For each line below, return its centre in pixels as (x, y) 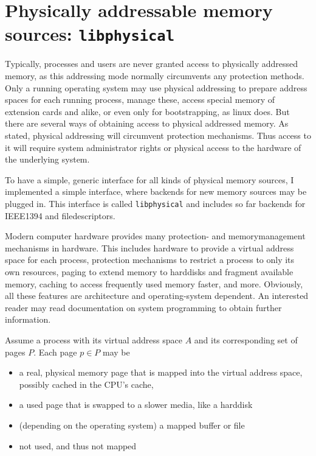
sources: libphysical (90, 34)
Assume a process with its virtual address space (94, 339)
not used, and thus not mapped (78, 445)
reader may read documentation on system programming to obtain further (143, 307)
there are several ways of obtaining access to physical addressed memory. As (147, 123)
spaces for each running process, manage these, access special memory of (140, 100)
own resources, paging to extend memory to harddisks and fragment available (149, 272)
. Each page (55, 352)
